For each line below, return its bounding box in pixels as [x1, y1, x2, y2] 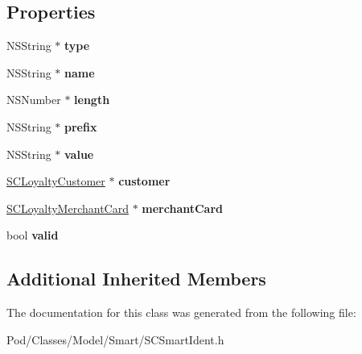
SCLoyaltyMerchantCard [6, 199, 129, 216]
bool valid [6, 227, 59, 244]
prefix [64, 118, 97, 135]
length [74, 91, 110, 108]
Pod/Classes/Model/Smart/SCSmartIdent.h [6, 331, 224, 348]
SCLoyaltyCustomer [6, 173, 105, 189]
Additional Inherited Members [6, 266, 266, 291]
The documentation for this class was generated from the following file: [6, 304, 356, 321]
